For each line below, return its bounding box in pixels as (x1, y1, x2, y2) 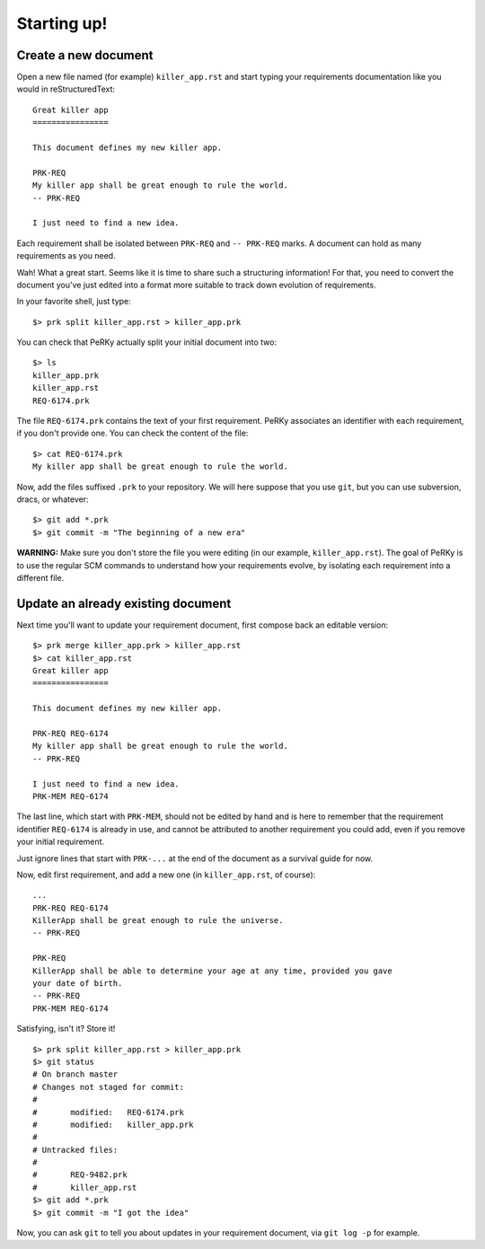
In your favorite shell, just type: (16, 296, 132, 307)
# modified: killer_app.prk (32, 1119, 194, 1130)
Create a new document (16, 48, 154, 63)
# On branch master (32, 1069, 119, 1079)
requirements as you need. (16, 251, 116, 261)
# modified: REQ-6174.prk (32, 1107, 184, 1117)
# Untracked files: (32, 1145, 119, 1155)
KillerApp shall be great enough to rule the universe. (32, 916, 284, 926)
